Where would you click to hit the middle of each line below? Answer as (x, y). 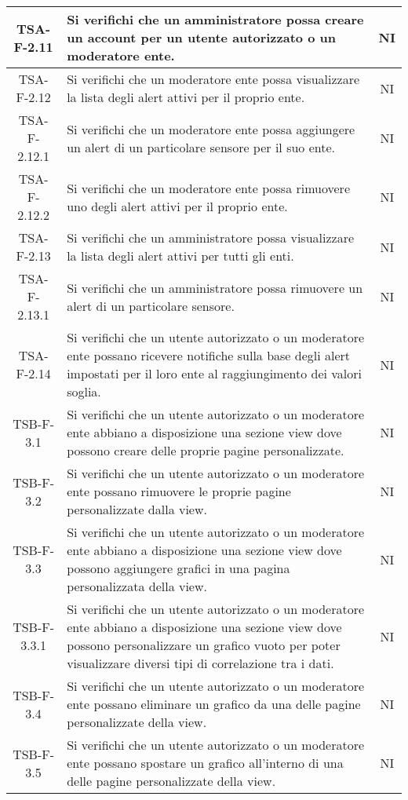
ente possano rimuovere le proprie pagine (179, 491)
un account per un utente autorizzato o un (201, 37)
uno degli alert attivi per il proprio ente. (177, 206)
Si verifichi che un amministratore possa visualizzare (211, 237)
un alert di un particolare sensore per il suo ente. (201, 147)
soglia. (84, 391)
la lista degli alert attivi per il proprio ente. (186, 97)
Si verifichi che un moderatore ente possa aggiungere (211, 129)
